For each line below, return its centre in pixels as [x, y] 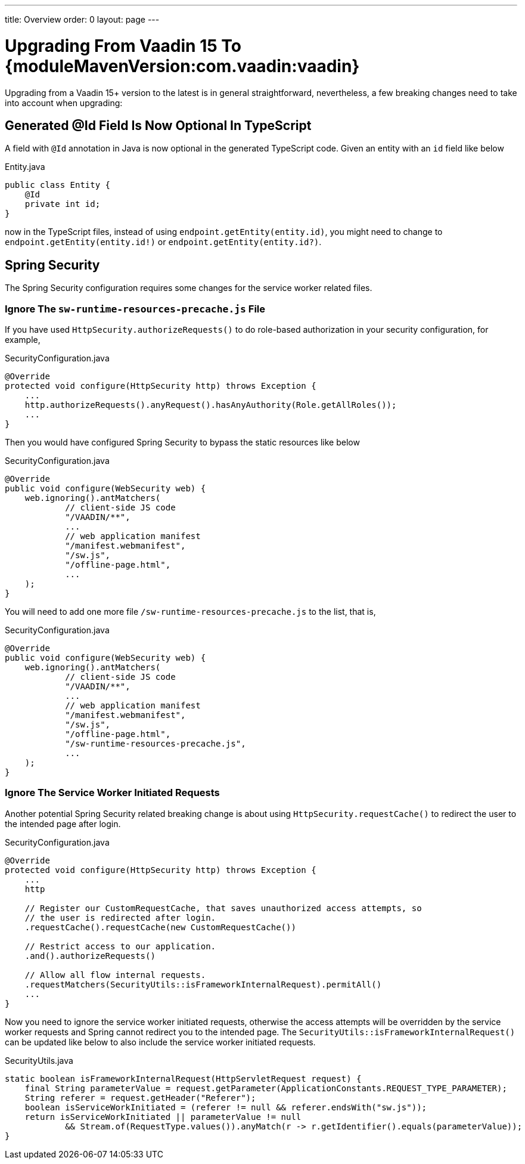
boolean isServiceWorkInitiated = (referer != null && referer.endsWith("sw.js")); [226, 1107]
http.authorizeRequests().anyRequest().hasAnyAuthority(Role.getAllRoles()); [211, 405]
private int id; [63, 204]
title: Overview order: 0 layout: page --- [82, 19]
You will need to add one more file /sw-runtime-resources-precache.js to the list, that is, [190, 611]
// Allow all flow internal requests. [115, 975]
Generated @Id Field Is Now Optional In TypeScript [158, 125]
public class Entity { [58, 185]
